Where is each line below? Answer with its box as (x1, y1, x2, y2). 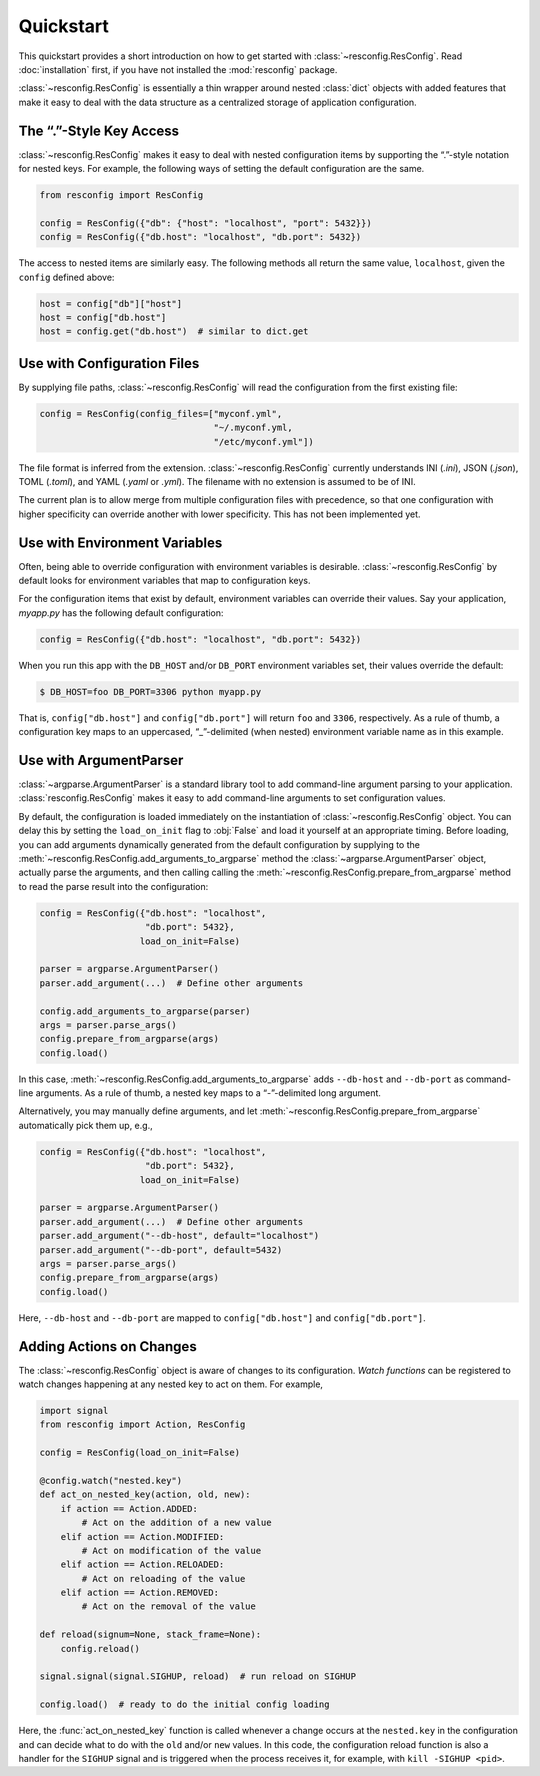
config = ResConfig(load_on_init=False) (39, 1447, 240, 1459)
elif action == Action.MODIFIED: (60, 1531, 225, 1542)
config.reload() (60, 1643, 140, 1654)
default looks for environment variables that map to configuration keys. (18, 575, 311, 587)
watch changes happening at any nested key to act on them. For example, (18, 1378, 324, 1390)
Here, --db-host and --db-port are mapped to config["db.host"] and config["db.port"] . (18, 1311, 426, 1324)
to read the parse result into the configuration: (18, 880, 209, 892)
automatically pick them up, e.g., (18, 1119, 154, 1131)
